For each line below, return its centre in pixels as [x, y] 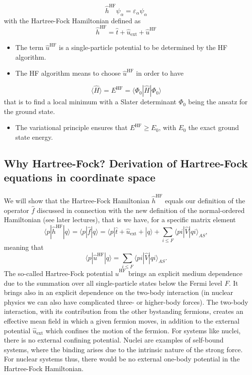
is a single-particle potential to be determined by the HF [143, 47]
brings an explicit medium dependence [185, 273]
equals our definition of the [205, 200]
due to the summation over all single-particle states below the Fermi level [113, 283]
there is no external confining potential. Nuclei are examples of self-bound [114, 340]
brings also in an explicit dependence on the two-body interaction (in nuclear [119, 292]
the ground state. [30, 111]
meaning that [24, 247]
